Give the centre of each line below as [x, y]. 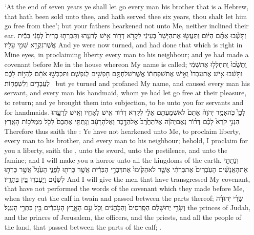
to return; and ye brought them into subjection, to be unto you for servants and [124, 102]
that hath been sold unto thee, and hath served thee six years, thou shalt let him [126, 16]
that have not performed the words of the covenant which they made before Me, [124, 188]
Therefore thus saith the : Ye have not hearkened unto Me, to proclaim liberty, [122, 131]
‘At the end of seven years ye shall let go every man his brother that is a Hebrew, [127, 6]
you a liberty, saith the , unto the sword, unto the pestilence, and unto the [116, 150]
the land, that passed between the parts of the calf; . [83, 226]
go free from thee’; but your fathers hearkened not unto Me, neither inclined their [127, 26]
